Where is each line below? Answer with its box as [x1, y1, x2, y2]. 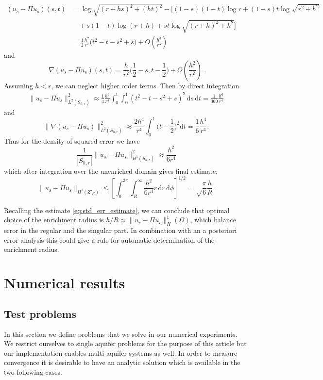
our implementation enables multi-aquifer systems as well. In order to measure [4, 347, 238, 358]
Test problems [4, 306, 77, 321]
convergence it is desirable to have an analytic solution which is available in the [4, 357, 240, 367]
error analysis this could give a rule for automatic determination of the [4, 234, 215, 245]
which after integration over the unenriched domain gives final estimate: [4, 165, 218, 176]
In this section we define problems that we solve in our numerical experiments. [4, 329, 238, 339]
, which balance [190, 215, 236, 225]
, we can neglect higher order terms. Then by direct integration [51, 80, 239, 90]
